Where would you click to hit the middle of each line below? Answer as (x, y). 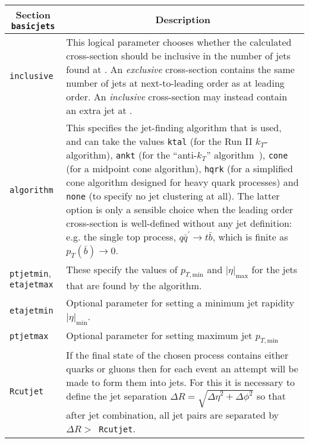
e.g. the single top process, (121, 237)
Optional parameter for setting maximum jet (159, 335)
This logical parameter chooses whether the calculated (179, 42)
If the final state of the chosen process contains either (177, 355)
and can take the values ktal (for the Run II (159, 141)
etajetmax (31, 284)
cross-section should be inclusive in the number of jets (178, 56)
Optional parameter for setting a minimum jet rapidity (180, 303)
